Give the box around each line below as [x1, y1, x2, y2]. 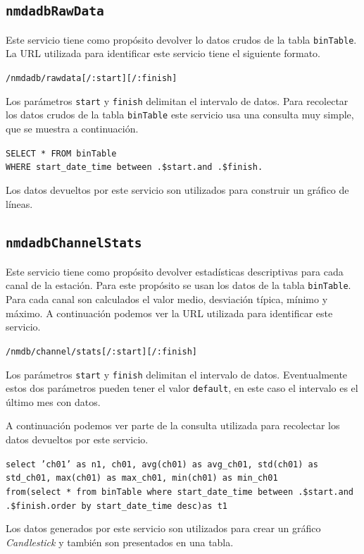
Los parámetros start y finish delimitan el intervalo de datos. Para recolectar [6, 93, 349, 108]
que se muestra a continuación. [6, 121, 139, 135]
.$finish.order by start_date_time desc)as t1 [6, 500, 227, 511]
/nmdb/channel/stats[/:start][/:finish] [6, 346, 198, 357]
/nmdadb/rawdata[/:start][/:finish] [6, 73, 177, 84]
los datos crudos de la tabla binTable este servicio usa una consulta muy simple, [6, 107, 354, 122]
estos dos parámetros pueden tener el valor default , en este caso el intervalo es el [6, 381, 358, 395]
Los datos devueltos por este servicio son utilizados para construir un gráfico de [6, 182, 349, 197]
